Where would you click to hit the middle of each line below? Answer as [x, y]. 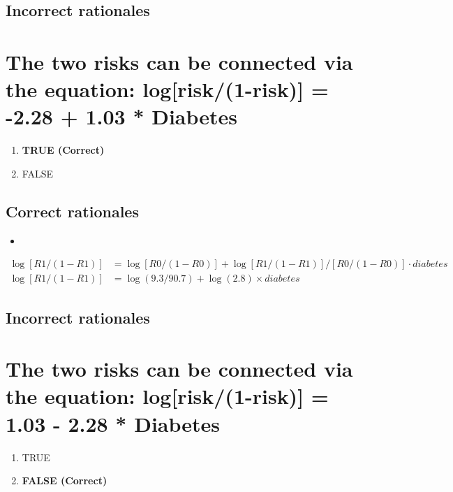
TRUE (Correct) [63, 150]
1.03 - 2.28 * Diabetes [113, 423]
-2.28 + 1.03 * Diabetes [122, 116]
